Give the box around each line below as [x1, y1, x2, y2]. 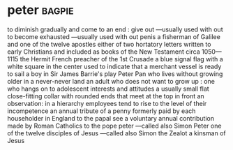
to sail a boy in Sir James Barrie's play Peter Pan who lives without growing [7, 69, 223, 78]
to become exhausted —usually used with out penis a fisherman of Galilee [7, 32, 221, 40]
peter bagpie [7, 2, 75, 18]
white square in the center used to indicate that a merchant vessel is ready [7, 62, 222, 70]
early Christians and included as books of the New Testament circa [7, 47, 200, 56]
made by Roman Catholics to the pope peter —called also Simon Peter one [7, 121, 222, 130]
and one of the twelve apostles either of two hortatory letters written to [7, 40, 211, 48]
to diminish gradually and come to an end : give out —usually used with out [7, 25, 223, 33]
